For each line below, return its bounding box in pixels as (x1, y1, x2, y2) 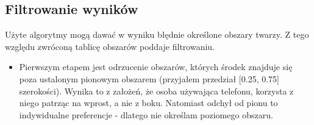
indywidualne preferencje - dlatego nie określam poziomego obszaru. (19, 108, 273, 121)
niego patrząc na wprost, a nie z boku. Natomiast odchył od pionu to (19, 96, 278, 109)
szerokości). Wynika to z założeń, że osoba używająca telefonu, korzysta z (19, 84, 294, 97)
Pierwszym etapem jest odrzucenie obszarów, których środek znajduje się (19, 60, 293, 73)
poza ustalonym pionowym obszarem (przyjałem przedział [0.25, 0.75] (19, 72, 279, 85)
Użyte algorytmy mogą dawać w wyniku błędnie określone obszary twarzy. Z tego (5, 28, 309, 41)
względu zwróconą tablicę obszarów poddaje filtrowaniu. (5, 40, 215, 52)
